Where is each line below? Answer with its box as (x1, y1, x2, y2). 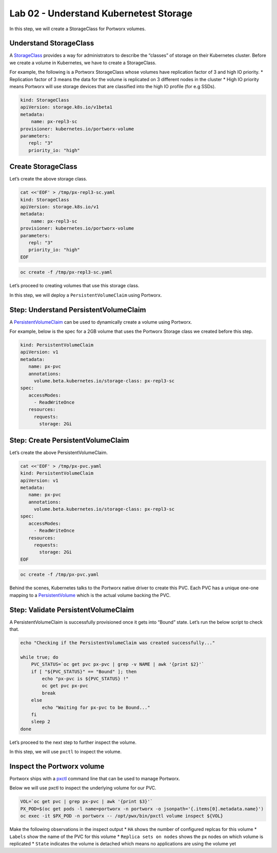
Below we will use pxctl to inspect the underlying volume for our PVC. (9, 785, 156, 791)
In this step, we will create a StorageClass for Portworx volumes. (9, 26, 146, 32)
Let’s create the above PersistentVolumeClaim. (9, 449, 108, 455)
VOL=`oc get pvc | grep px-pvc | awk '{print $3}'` (20, 799, 153, 805)
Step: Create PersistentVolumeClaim (9, 436, 129, 445)
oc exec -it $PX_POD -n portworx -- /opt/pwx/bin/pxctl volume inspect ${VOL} (20, 813, 223, 819)
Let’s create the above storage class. (9, 176, 87, 182)
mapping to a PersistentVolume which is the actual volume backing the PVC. (9, 592, 171, 598)
